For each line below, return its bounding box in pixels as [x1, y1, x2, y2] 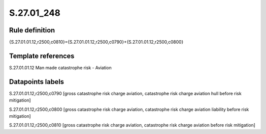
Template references [9, 52, 75, 60]
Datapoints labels [9, 78, 64, 86]
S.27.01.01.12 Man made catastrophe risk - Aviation [9, 64, 112, 71]
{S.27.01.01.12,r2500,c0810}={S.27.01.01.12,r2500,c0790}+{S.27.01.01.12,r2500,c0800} [9, 39, 184, 45]
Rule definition [9, 26, 55, 34]
